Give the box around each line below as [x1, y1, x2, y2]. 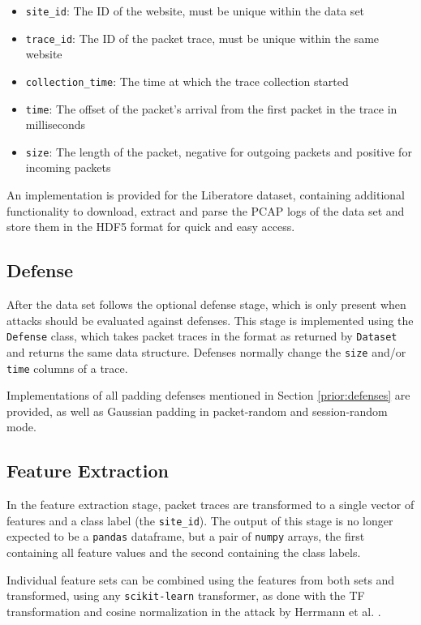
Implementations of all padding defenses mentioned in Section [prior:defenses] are [6, 387, 410, 404]
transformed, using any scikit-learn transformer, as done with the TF [6, 587, 365, 604]
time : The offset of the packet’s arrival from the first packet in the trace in [25, 100, 397, 117]
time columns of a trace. [6, 359, 128, 376]
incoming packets [25, 159, 111, 176]
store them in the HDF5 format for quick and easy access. [6, 218, 295, 235]
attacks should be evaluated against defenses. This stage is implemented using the [6, 311, 414, 328]
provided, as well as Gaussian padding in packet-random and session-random [6, 402, 388, 419]
